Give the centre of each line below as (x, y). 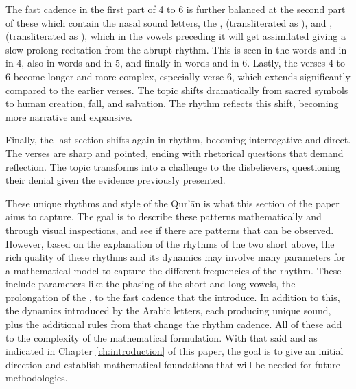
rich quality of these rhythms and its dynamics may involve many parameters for (176, 257)
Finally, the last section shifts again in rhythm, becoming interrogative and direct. (178, 140)
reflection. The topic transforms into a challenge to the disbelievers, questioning (173, 166)
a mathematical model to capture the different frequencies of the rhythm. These (174, 270)
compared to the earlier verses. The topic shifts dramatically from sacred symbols (177, 90)
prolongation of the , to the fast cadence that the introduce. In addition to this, (173, 297)
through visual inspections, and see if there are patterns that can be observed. (170, 229)
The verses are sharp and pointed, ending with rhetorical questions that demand (175, 153)
